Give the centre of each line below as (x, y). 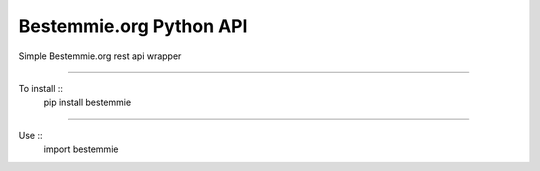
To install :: (41, 88)
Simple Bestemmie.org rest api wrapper (100, 56)
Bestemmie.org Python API (133, 26)
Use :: (30, 135)
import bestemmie (81, 149)
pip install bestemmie (87, 102)
